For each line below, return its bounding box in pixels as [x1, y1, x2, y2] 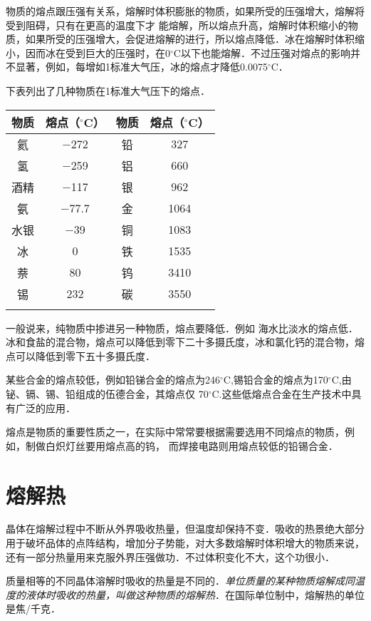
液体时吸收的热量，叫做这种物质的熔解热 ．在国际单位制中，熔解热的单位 [25, 587, 365, 602]
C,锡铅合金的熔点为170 [223, 372, 328, 387]
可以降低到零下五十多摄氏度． [15, 348, 155, 363]
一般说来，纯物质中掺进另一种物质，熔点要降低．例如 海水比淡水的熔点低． [6, 320, 358, 335]
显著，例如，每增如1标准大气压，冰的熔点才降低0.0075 [15, 59, 268, 74]
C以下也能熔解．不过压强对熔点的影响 [173, 45, 350, 60]
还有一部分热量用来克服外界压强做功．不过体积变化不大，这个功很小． [6, 549, 335, 564]
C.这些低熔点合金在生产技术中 [211, 386, 352, 401]
